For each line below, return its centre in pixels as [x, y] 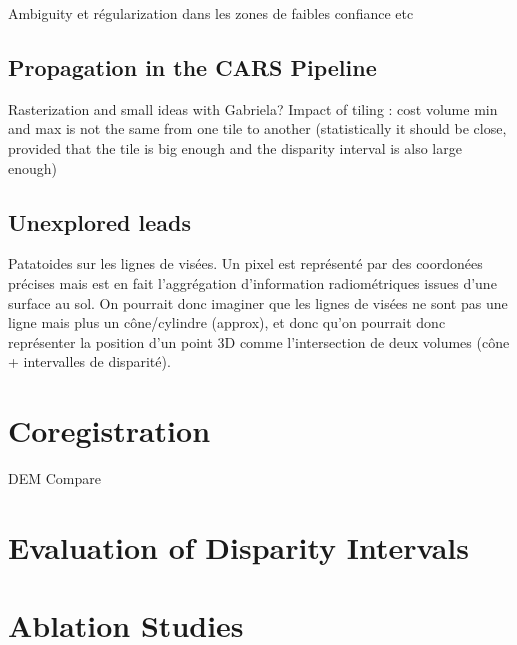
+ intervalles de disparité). [89, 361]
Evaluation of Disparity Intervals [238, 546]
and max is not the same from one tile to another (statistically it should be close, [257, 128]
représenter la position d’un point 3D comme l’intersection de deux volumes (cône [259, 341]
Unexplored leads [99, 221]
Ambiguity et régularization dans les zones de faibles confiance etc [211, 13]
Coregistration [109, 430]
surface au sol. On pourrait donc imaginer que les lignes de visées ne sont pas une [258, 302]
